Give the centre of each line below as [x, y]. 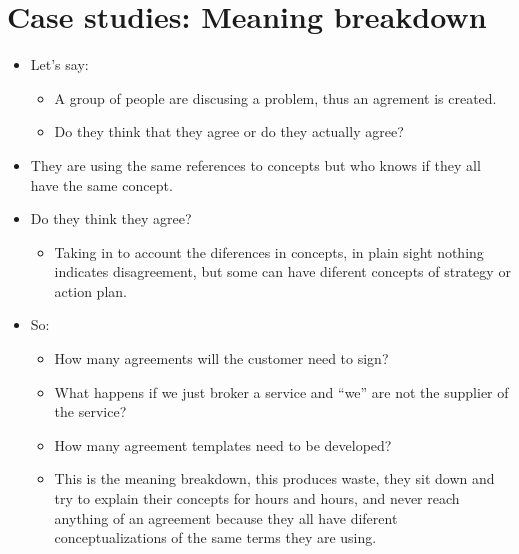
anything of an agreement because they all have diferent [226, 517]
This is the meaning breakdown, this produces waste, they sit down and [274, 478]
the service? [90, 411]
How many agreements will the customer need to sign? [221, 358]
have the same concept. [101, 184]
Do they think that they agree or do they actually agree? [229, 131]
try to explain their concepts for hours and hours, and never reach [257, 498]
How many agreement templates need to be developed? [223, 444]
